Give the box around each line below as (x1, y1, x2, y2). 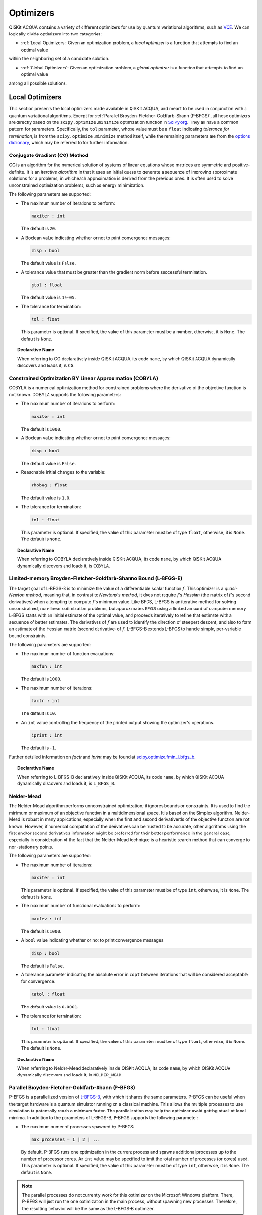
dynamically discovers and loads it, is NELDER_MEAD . (17, 1072, 123, 1078)
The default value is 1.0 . (21, 495, 71, 501)
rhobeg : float (31, 483, 67, 488)
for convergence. (21, 978, 56, 984)
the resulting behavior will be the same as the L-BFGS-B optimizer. (22, 1205, 155, 1211)
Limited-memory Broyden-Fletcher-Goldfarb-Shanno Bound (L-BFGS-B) (9, 575, 183, 582)
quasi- (224, 585, 238, 591)
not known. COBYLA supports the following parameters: (9, 392, 121, 398)
